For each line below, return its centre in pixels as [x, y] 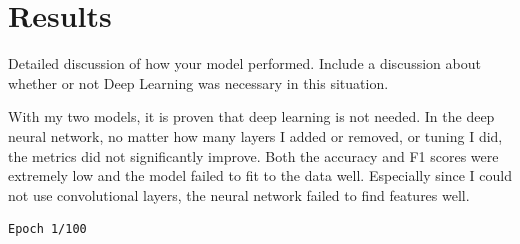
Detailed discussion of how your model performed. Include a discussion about [244, 63]
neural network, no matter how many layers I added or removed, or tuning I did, [255, 135]
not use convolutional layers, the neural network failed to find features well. [239, 194]
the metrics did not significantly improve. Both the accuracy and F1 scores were [253, 155]
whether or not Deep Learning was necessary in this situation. [198, 82]
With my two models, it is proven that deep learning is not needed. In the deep [251, 116]
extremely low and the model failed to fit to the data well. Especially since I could [260, 175]
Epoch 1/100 [47, 229]
